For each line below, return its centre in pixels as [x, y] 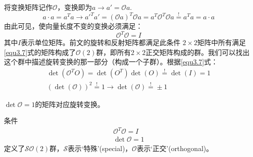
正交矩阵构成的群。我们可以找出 [197, 52]
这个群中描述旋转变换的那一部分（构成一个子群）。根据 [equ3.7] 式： [111, 62]
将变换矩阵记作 [28, 7]
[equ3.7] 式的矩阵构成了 [40, 52]
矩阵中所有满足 [222, 42]
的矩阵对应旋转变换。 [70, 104]
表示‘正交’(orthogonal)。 [175, 148]
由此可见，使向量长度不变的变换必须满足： [73, 26]
